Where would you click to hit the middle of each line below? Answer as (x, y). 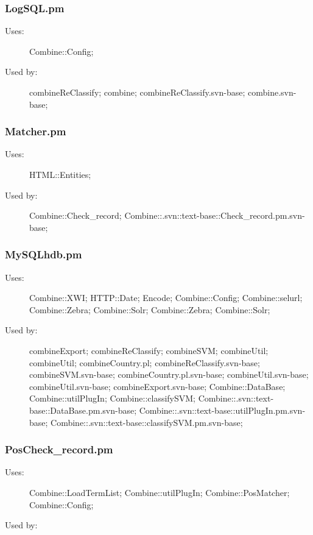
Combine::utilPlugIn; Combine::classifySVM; (113, 398)
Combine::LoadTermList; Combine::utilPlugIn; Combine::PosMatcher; (160, 492)
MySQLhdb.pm (44, 254)
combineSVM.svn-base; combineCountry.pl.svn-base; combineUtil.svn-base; (169, 374)
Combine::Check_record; (76, 215)
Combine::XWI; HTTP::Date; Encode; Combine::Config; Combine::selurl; (166, 298)
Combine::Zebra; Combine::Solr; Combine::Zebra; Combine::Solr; (150, 309)
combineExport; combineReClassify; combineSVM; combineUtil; (149, 350)
